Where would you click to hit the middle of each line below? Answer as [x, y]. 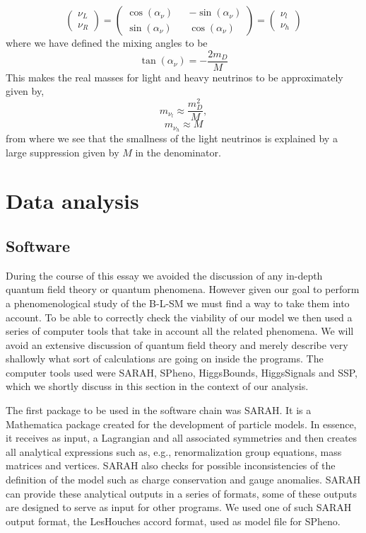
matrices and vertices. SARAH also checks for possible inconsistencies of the [171, 465]
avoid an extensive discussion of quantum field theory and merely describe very [177, 344]
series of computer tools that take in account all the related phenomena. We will [180, 331]
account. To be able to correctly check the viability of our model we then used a [179, 317]
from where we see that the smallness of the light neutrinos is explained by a [172, 138]
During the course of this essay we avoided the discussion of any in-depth [164, 275]
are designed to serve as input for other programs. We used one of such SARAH [179, 507]
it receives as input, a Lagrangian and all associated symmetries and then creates [182, 438]
